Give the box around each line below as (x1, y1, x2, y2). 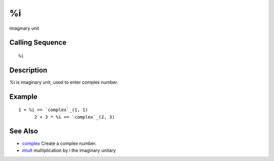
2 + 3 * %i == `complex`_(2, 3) (34, 114, 115, 120)
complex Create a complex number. (22, 140, 96, 146)
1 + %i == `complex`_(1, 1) (18, 107, 88, 113)
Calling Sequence (9, 38, 67, 47)
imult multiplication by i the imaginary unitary (22, 147, 116, 153)
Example (9, 92, 38, 101)
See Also (9, 127, 38, 136)
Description (9, 66, 48, 74)
